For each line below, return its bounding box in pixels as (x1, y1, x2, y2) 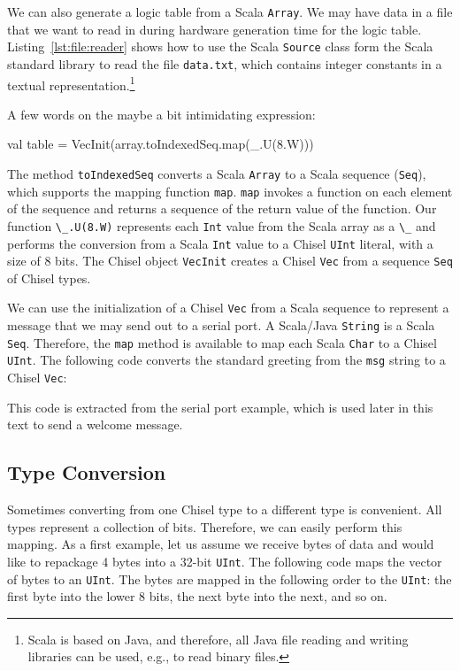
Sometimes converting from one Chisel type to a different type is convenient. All (7, 500, 442, 519)
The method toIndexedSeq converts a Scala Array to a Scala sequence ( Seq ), (7, 165, 426, 182)
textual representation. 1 (7, 73, 135, 94)
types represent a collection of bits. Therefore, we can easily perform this (7, 517, 402, 536)
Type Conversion (7, 459, 166, 486)
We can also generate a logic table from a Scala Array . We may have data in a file (7, 3, 453, 20)
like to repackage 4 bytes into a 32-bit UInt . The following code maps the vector (7, 551, 442, 570)
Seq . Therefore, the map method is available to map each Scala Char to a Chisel (7, 333, 437, 351)
